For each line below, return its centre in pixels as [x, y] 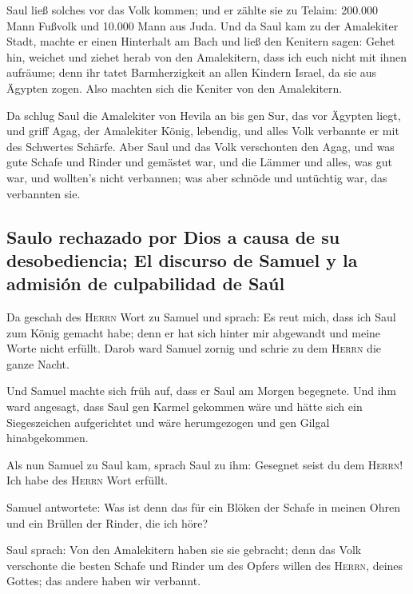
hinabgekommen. [48, 438]
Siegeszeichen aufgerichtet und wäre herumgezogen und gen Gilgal [168, 422]
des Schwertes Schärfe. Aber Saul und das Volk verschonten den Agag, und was [201, 146]
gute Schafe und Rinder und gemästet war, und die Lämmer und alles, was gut [199, 162]
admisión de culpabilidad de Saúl [146, 283]
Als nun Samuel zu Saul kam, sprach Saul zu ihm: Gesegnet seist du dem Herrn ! [205, 464]
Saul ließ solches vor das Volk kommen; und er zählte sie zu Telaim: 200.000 [193, 10]
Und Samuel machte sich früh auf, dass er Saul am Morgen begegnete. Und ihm [202, 391]
